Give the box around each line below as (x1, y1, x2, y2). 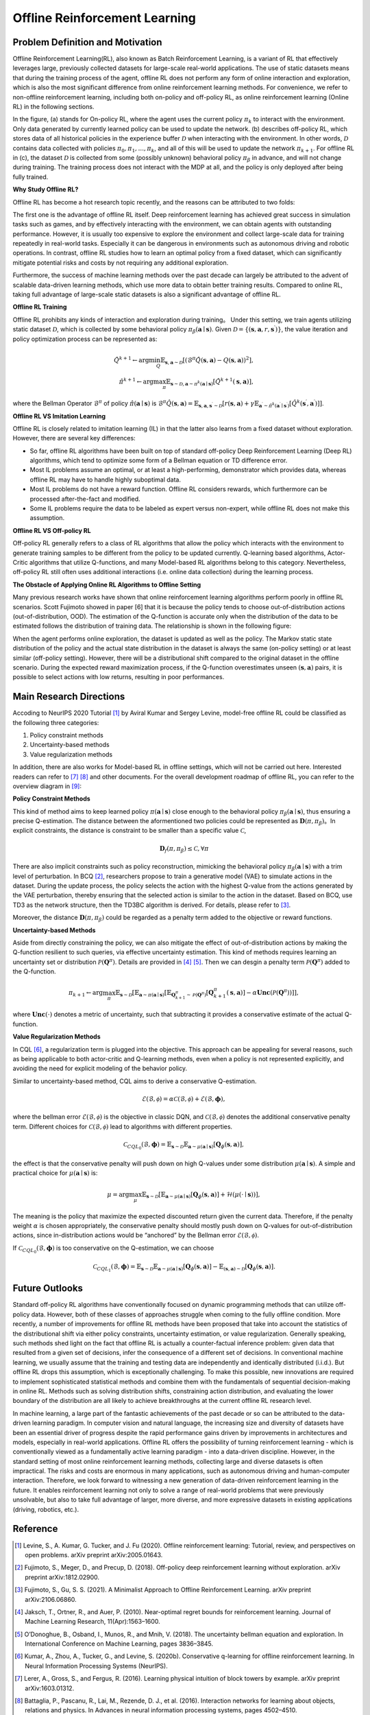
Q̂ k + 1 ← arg (113, 355, 149, 364)
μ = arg (107, 1190, 129, 1198)
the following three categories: (12, 718, 99, 726)
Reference (12, 1523, 58, 1535)
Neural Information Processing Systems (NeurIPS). (25, 1661, 168, 1670)
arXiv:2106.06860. (25, 1595, 77, 1603)
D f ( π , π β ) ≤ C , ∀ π (159, 844, 209, 854)
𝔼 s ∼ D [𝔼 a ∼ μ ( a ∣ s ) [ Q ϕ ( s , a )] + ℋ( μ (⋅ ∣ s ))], (141, 1190, 260, 1200)
